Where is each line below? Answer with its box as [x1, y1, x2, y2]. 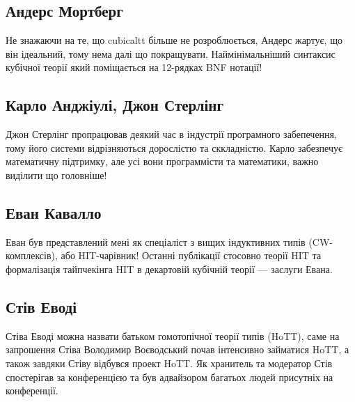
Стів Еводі [6, 295, 77, 317]
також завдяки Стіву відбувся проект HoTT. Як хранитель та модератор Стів [6, 355, 333, 370]
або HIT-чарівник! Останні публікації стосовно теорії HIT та [61, 248, 322, 263]
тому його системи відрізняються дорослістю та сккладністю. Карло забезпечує [6, 140, 342, 155]
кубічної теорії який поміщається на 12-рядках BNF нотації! [6, 60, 262, 75]
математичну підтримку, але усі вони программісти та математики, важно [6, 154, 319, 169]
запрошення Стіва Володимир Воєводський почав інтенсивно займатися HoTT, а [6, 342, 349, 357]
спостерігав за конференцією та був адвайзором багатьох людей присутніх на [6, 369, 333, 384]
